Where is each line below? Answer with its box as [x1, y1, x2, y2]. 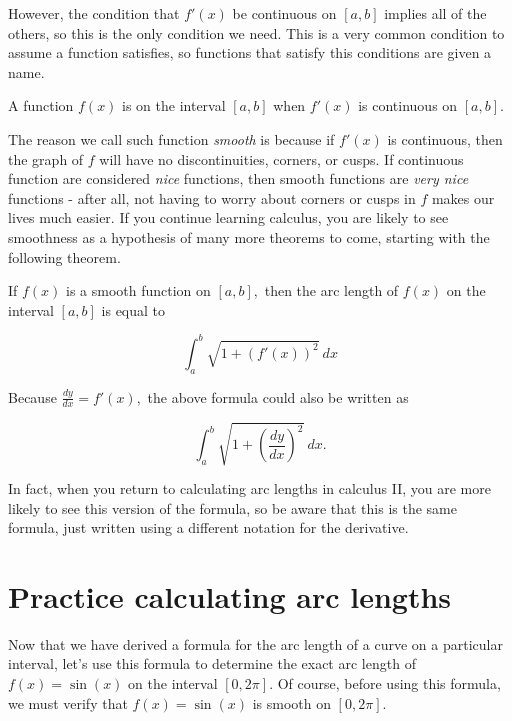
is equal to [101, 299, 166, 320]
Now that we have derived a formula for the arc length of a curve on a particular [8, 633, 503, 654]
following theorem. [8, 246, 121, 267]
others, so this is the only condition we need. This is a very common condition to [8, 22, 505, 43]
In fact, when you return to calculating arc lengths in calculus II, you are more [8, 477, 491, 498]
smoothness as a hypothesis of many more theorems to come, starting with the [8, 226, 490, 247]
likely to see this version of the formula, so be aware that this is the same [8, 497, 457, 518]
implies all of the [384, 3, 487, 23]
